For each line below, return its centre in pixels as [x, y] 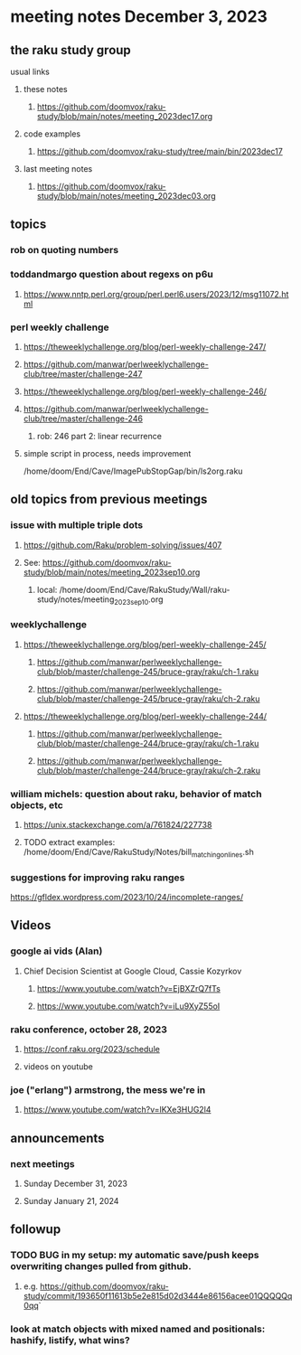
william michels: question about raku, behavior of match [136, 794]
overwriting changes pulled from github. [101, 1266]
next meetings [42, 1163]
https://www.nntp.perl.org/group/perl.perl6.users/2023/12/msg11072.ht [156, 294]
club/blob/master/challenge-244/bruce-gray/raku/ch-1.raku [148, 743]
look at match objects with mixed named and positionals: [138, 1329]
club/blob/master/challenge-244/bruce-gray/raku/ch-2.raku [149, 770]
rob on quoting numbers [65, 250]
